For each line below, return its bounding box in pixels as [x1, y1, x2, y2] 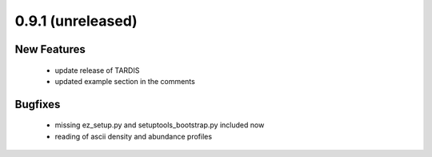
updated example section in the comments [54, 76, 195, 86]
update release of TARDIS [54, 65, 140, 75]
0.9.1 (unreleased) [14, 12, 138, 30]
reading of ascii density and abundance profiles [54, 131, 212, 141]
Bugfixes [14, 97, 61, 111]
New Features [14, 42, 86, 56]
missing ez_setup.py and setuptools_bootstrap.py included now [54, 120, 265, 130]
